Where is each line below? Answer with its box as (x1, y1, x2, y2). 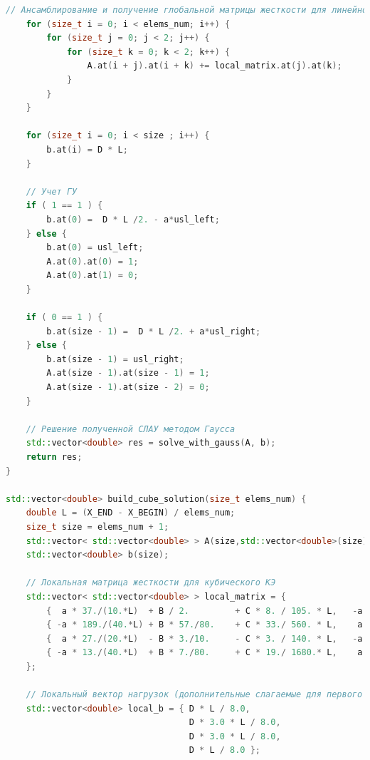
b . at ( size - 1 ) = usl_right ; (46, 354, 184, 364)
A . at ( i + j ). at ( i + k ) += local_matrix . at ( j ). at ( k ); (87, 61, 342, 71)
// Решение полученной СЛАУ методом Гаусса (26, 423, 236, 434)
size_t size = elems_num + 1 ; (26, 521, 169, 532)
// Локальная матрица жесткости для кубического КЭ (26, 577, 276, 588)
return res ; (26, 452, 83, 462)
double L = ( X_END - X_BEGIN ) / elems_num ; (26, 508, 236, 518)
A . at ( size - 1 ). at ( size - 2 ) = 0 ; (46, 382, 210, 393)
